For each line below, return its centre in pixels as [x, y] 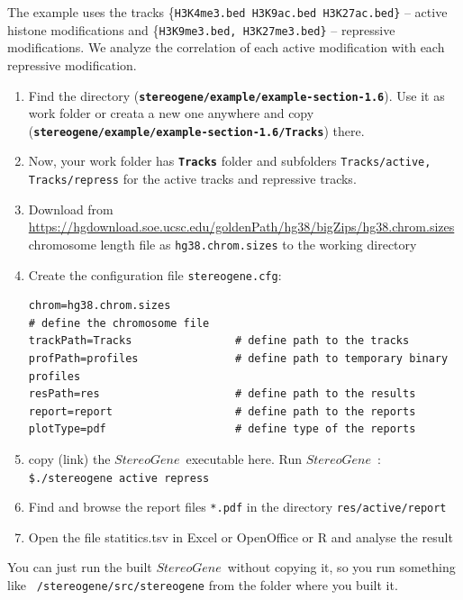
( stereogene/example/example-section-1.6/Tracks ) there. [196, 130]
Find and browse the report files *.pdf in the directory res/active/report [237, 507]
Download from [71, 209]
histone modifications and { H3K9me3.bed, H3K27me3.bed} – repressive [201, 29]
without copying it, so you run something [341, 567]
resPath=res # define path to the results [222, 394]
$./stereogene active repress [119, 478]
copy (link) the [69, 458]
